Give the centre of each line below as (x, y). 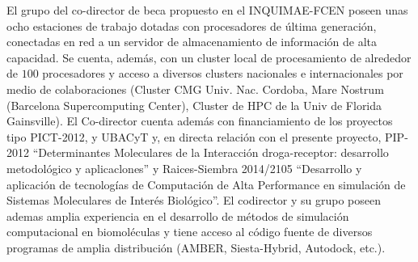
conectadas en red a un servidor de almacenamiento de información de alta (192, 42)
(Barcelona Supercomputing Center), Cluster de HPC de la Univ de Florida (194, 105)
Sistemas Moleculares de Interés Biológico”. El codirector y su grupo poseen (194, 200)
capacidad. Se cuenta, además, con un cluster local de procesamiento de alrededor (209, 57)
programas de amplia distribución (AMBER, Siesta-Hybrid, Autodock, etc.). (196, 247)
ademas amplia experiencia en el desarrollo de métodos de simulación (178, 216)
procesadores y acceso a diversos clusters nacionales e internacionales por (223, 73)
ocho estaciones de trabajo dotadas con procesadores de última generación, (192, 25)
